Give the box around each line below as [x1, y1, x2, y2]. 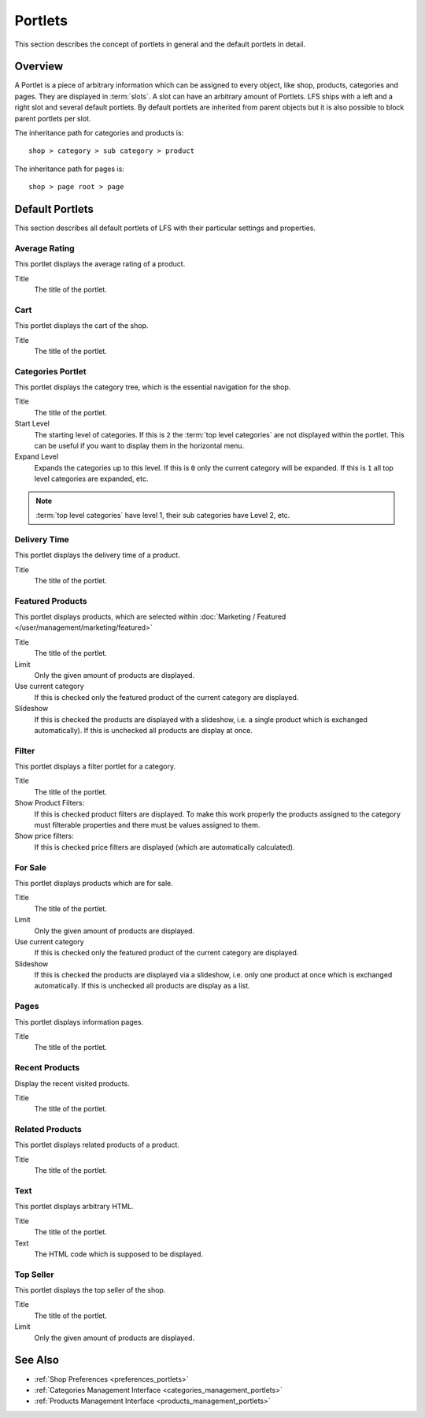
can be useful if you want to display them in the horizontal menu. [34, 441, 245, 451]
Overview [14, 60, 64, 73]
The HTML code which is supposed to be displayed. [34, 1249, 204, 1259]
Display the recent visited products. [14, 1078, 130, 1088]
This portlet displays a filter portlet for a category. [14, 761, 176, 772]
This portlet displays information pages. [14, 1017, 144, 1026]
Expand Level [14, 452, 59, 461]
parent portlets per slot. [14, 114, 91, 123]
